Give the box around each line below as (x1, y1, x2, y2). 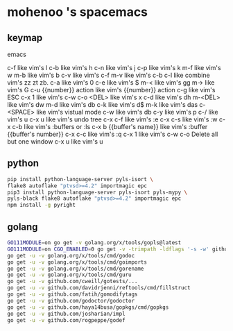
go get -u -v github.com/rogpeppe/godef (7, 316, 126, 323)
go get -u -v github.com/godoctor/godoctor (7, 297, 135, 304)
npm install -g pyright (7, 202, 76, 209)
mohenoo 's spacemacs (7, 4, 148, 20)
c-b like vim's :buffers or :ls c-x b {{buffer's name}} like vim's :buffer (12, 123, 208, 130)
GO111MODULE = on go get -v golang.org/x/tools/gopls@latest (7, 239, 182, 246)
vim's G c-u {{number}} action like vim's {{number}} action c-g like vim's (7, 86, 216, 94)
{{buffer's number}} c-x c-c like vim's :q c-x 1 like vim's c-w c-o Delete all (7, 130, 218, 138)
